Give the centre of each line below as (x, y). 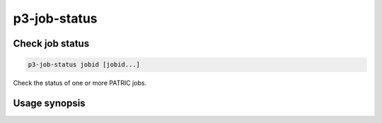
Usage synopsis (49, 103)
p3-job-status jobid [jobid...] (84, 65)
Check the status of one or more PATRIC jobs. (80, 83)
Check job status (51, 43)
